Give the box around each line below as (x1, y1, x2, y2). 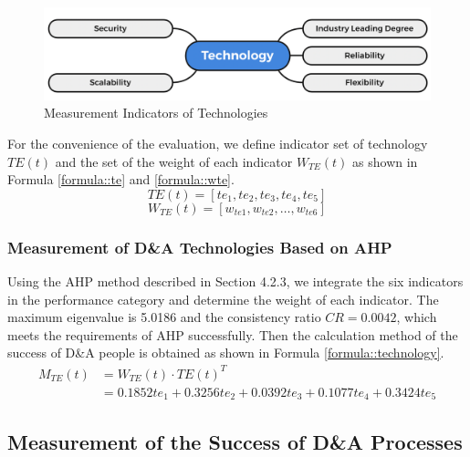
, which (396, 307, 437, 327)
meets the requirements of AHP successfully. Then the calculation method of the (7, 325, 458, 344)
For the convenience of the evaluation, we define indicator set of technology (7, 134, 428, 153)
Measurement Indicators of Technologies (44, 103, 268, 122)
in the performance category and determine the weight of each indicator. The (7, 289, 439, 308)
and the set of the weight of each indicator (55, 151, 293, 171)
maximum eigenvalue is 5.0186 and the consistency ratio (7, 307, 321, 327)
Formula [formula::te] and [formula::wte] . (7, 170, 235, 189)
